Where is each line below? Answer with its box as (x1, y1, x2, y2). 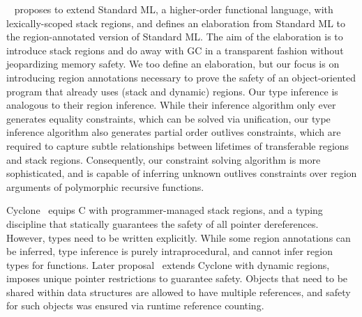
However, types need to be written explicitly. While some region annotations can (6, 230, 351, 245)
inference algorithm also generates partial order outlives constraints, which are (6, 125, 341, 139)
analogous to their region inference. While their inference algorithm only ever (6, 98, 336, 112)
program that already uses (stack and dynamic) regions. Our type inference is (6, 84, 338, 98)
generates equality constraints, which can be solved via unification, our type (6, 111, 331, 125)
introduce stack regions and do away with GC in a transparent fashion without (6, 42, 344, 57)
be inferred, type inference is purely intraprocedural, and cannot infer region (6, 244, 333, 258)
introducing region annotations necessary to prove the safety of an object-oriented (6, 70, 356, 84)
